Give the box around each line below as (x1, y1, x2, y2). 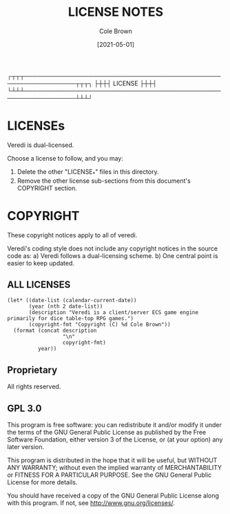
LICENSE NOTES (67, 4, 164, 20)
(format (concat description (13, 327, 97, 335)
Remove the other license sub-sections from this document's (17, 177, 191, 185)
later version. (7, 443, 45, 451)
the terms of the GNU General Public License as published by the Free (7, 428, 207, 437)
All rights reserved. (7, 382, 61, 391)
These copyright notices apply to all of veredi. (7, 230, 138, 239)
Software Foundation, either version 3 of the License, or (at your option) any (7, 435, 223, 444)
